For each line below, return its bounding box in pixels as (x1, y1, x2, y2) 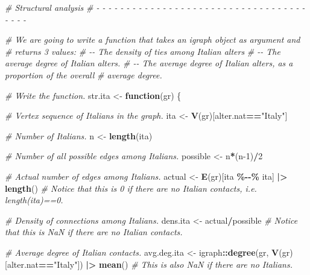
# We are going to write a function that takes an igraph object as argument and (5, 33, 300, 46)
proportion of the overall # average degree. (5, 68, 162, 81)
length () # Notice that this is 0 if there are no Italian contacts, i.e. (5, 182, 257, 194)
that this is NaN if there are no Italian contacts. (5, 226, 183, 238)
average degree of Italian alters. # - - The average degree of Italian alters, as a (5, 57, 293, 69)
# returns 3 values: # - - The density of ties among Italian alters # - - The (5, 45, 280, 57)
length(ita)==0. (5, 194, 63, 206)
